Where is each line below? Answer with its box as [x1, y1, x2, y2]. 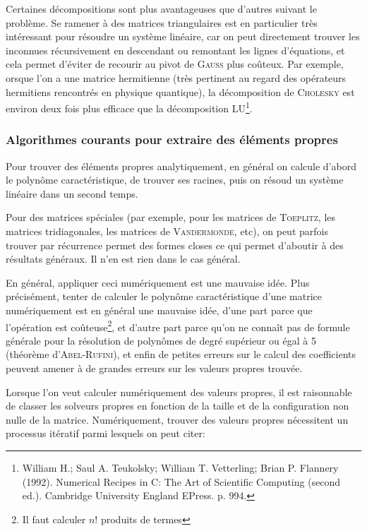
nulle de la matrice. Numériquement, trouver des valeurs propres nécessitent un [6, 412, 349, 426]
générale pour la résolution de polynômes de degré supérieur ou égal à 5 [6, 333, 316, 347]
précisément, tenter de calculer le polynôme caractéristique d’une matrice [6, 289, 322, 304]
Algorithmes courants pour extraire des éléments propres [6, 131, 338, 148]
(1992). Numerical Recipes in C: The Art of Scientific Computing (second [22, 474, 341, 489]
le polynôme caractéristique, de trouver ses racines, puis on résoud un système [6, 172, 344, 187]
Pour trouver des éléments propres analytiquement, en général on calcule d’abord [6, 158, 356, 173]
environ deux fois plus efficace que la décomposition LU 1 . [6, 99, 253, 115]
